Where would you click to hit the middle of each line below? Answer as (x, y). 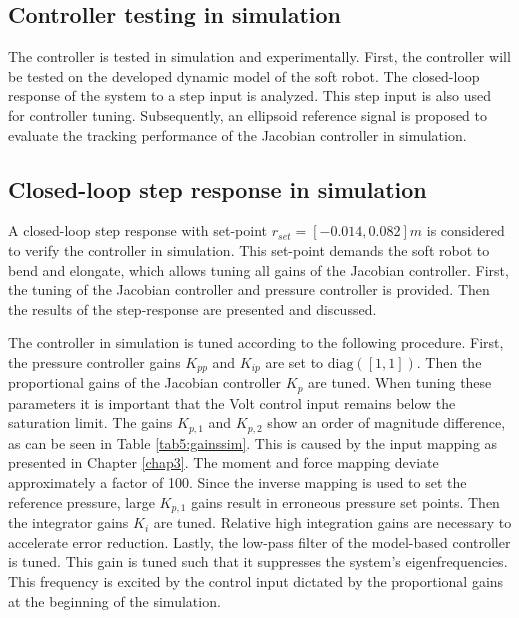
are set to (294, 361)
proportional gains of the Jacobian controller (145, 382)
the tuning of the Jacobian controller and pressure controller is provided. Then (249, 289)
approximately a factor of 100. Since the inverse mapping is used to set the (237, 482)
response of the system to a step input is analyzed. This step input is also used (250, 95)
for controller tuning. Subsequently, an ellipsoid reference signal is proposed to (248, 114)
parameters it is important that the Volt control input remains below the (232, 402)
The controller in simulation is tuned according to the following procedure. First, (256, 342)
